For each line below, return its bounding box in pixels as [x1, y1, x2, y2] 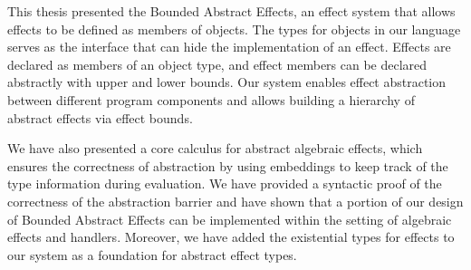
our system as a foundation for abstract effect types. [7, 245, 297, 264]
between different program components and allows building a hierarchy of [7, 90, 415, 109]
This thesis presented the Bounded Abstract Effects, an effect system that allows [7, 2, 456, 20]
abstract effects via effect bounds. [7, 108, 193, 127]
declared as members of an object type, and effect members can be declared [7, 54, 428, 73]
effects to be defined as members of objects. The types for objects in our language [7, 19, 461, 38]
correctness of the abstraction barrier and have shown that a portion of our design [7, 191, 464, 210]
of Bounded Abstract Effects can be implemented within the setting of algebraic [7, 209, 452, 228]
